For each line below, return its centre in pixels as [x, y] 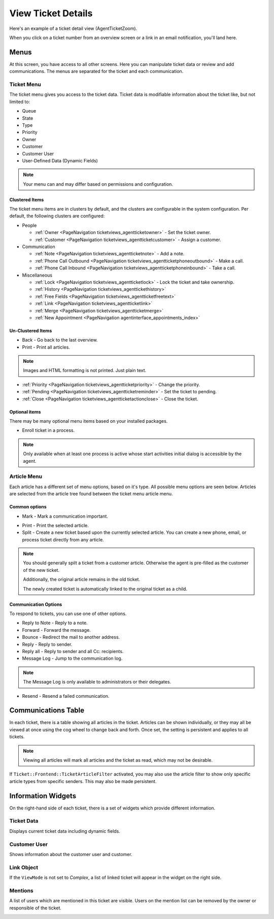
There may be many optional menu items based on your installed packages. [89, 421]
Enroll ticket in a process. [48, 430]
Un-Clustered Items [31, 330]
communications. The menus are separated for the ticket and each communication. [96, 72]
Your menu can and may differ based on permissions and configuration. [98, 184]
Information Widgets [43, 796]
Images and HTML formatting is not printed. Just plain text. [85, 370]
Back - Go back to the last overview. [60, 340]
